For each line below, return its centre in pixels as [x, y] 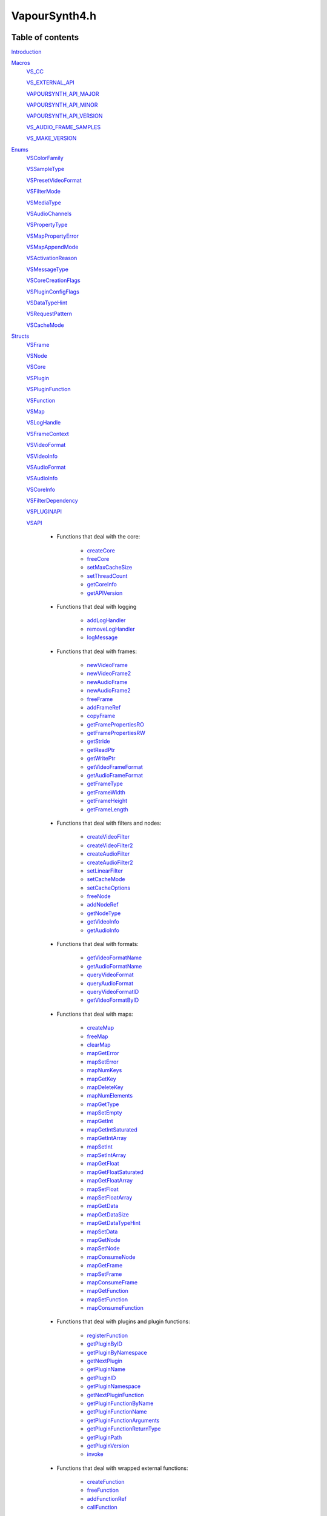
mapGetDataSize [108, 1214]
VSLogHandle [44, 423]
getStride [98, 741]
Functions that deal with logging [97, 606]
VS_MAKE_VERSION [51, 138]
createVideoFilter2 [110, 845]
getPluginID [101, 1378]
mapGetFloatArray [110, 1181]
